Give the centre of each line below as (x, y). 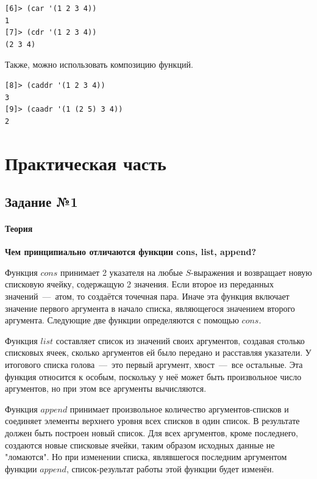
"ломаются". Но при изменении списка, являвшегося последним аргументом (146, 457)
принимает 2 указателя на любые (121, 272)
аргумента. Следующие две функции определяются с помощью (122, 320)
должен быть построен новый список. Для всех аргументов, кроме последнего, (151, 433)
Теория (19, 229)
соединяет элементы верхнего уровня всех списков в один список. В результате (152, 421)
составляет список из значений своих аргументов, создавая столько (180, 340)
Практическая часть (86, 163)
